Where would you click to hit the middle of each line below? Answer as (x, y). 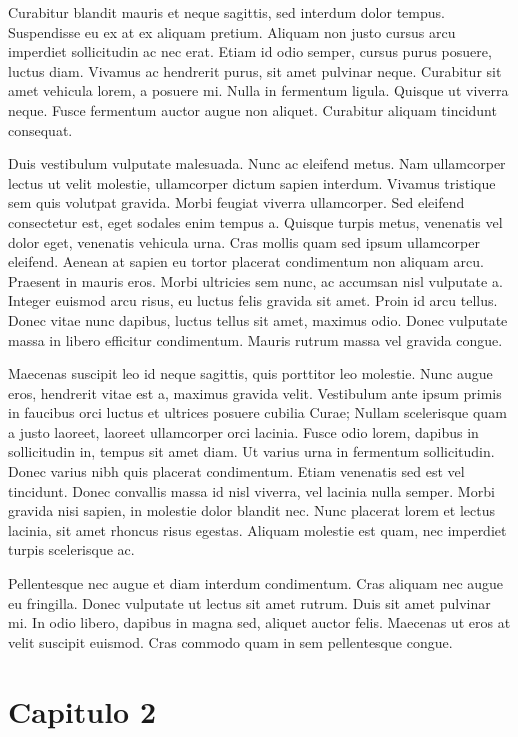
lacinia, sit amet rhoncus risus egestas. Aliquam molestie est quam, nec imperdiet (257, 529)
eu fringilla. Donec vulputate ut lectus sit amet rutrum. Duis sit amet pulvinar (249, 602)
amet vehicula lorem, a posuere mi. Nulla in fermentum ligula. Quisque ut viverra (258, 90)
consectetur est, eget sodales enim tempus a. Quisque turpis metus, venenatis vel (255, 221)
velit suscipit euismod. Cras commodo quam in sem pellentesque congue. (230, 641)
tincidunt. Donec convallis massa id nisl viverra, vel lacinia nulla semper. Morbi (251, 490)
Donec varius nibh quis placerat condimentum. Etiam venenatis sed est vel (236, 471)
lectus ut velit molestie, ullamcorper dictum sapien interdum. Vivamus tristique (252, 182)
